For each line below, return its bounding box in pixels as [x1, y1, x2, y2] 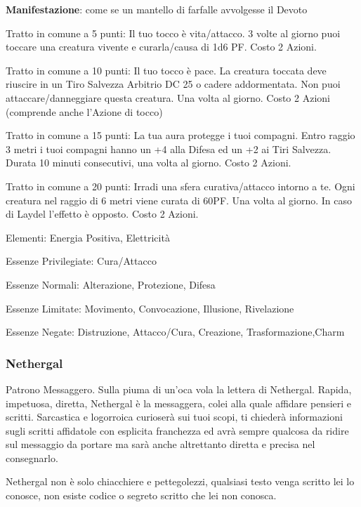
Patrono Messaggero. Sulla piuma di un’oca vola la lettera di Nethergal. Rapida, [6, 381, 352, 396]
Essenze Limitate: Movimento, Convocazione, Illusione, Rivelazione [6, 301, 294, 315]
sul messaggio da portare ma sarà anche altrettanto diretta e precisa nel [6, 437, 315, 452]
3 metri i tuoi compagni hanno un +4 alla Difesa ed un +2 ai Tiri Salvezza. [6, 141, 332, 156]
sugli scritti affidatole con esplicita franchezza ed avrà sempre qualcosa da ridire [6, 423, 349, 437]
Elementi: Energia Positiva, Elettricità [6, 230, 170, 244]
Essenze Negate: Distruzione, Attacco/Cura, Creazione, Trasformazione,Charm [6, 324, 345, 339]
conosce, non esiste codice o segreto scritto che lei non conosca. [6, 488, 277, 503]
